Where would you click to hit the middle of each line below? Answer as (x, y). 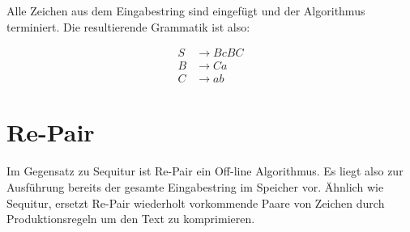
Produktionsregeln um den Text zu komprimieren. (131, 219)
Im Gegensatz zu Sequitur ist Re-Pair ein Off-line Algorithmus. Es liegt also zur (205, 171)
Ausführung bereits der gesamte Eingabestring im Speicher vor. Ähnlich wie (195, 187)
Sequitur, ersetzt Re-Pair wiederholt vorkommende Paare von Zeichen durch (196, 202)
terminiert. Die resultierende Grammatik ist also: (128, 26)
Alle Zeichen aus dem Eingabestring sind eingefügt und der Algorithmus (186, 11)
